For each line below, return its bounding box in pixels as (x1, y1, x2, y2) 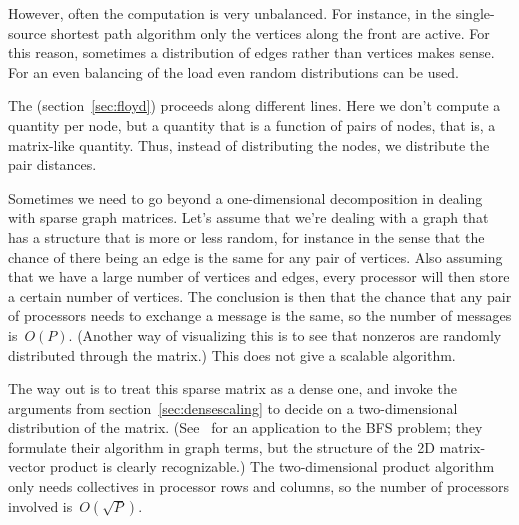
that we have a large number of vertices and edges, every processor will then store (8, 266, 510, 287)
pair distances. (8, 154, 97, 175)
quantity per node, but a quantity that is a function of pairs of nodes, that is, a (8, 114, 496, 135)
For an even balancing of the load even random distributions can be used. (8, 61, 459, 82)
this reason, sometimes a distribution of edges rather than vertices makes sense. (8, 42, 495, 63)
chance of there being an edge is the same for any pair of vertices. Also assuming (8, 246, 503, 267)
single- (455, 3, 495, 23)
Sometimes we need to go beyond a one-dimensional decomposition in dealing (8, 187, 483, 208)
